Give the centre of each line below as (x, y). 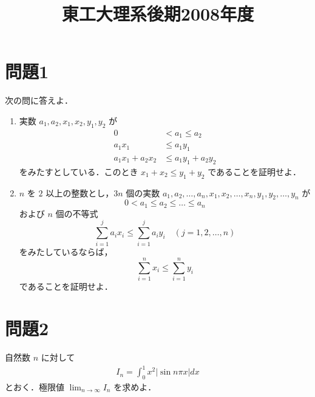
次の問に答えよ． (39, 100)
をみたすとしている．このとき (79, 171)
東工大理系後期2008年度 (158, 14)
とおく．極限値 (35, 386)
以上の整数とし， (80, 192)
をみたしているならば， (66, 251)
